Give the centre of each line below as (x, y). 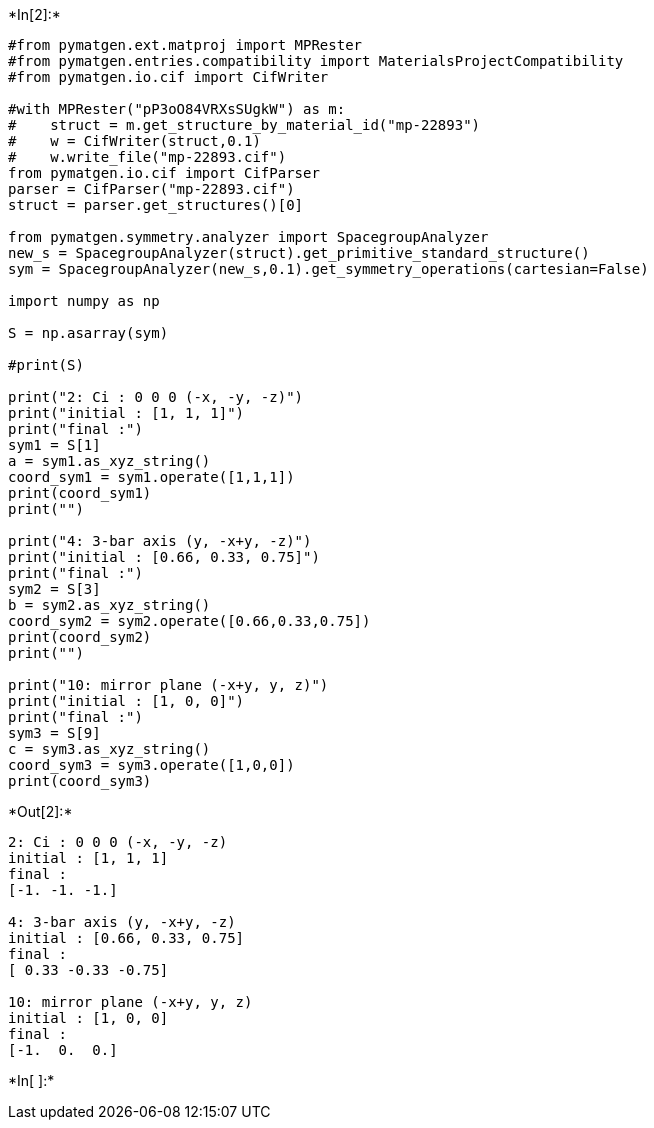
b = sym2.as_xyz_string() (109, 605)
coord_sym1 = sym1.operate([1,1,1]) (151, 477)
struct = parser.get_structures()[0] (156, 205)
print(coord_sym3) (80, 781)
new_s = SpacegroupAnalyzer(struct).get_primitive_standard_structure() (299, 253)
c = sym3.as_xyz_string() (109, 749)
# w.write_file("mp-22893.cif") (147, 157)
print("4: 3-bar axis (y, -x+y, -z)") (160, 541)
